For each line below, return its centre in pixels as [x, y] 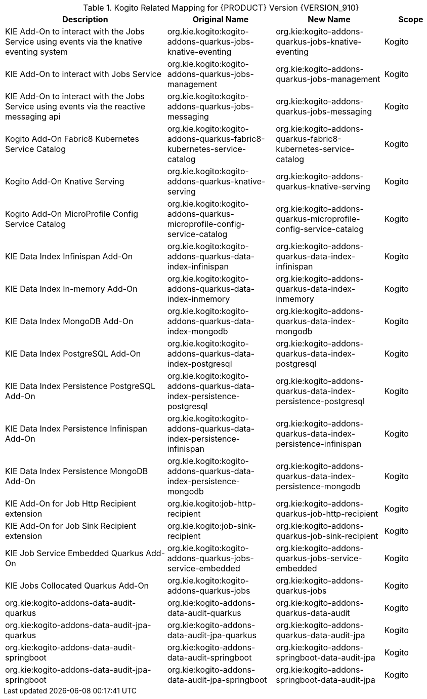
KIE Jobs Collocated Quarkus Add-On [77, 586]
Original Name [221, 19]
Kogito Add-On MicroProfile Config [72, 214]
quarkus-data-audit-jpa [321, 635]
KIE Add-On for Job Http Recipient [71, 503]
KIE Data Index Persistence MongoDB [77, 471]
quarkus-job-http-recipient [327, 514]
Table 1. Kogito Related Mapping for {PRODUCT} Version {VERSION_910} [221, 8]
